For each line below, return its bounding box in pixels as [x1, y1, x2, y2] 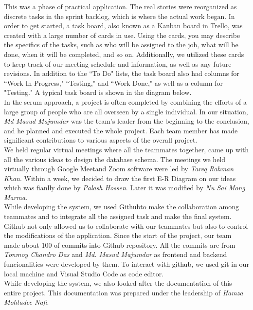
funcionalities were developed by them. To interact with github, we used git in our [4, 259, 249, 269]
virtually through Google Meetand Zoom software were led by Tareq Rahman [4, 164, 234, 174]
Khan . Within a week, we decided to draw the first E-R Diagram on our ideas [4, 173, 236, 183]
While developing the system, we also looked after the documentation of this [4, 278, 232, 288]
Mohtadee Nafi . [4, 297, 49, 307]
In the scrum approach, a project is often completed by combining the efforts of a [4, 96, 247, 107]
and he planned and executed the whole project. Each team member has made [4, 125, 238, 135]
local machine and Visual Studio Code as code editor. [4, 268, 164, 278]
